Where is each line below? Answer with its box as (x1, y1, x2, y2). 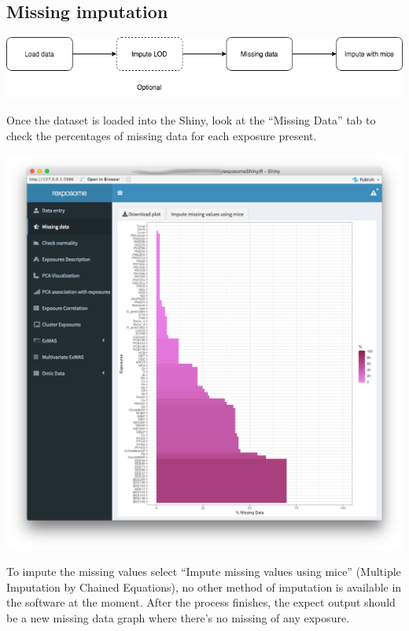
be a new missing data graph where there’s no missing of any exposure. (6, 609, 350, 625)
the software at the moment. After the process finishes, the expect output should (6, 594, 396, 611)
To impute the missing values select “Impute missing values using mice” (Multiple (6, 563, 401, 580)
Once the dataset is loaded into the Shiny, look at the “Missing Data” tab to (6, 112, 376, 128)
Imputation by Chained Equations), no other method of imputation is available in (6, 578, 402, 595)
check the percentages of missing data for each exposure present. (6, 127, 317, 143)
